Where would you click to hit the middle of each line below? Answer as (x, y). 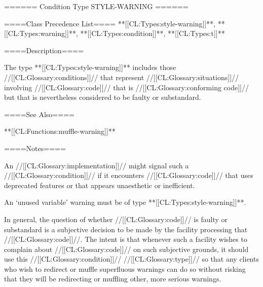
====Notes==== (35, 148)
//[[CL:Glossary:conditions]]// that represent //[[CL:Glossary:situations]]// (122, 77)
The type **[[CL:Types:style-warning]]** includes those (90, 67)
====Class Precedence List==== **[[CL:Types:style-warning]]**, (110, 23)
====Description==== (44, 50)
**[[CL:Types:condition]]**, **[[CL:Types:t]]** (153, 33)
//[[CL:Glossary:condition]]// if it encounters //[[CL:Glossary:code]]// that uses (129, 175)
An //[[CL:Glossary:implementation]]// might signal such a (97, 165)
